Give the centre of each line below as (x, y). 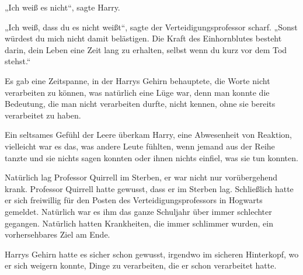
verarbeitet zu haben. (43, 115)
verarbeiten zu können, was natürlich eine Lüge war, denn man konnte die (137, 92)
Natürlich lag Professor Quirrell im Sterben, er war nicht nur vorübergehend (141, 177)
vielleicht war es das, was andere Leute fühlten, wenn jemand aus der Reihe (140, 146)
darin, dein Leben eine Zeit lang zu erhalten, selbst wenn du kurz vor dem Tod (146, 49)
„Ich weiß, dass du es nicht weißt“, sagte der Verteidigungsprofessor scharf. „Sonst (151, 27)
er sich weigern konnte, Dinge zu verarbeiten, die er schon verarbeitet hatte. (141, 265)
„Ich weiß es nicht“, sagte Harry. (62, 7)
